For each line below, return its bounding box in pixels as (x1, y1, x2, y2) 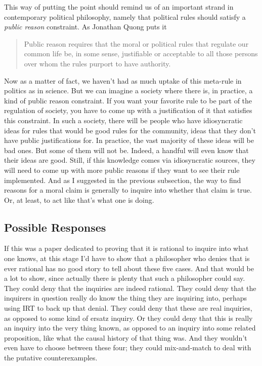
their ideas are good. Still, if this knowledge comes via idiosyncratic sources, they (4, 155, 255, 165)
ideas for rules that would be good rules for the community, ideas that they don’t (4, 125, 256, 135)
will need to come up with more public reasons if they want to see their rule (4, 164, 240, 175)
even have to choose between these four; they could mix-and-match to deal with (4, 342, 251, 353)
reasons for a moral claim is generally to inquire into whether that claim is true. (4, 185, 252, 195)
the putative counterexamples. (4, 352, 98, 363)
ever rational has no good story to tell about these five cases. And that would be (4, 263, 254, 273)
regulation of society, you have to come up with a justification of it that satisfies (4, 105, 252, 116)
